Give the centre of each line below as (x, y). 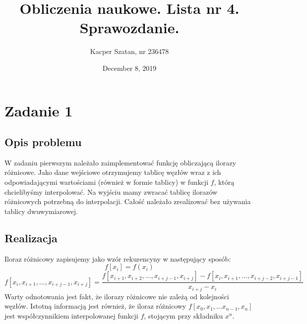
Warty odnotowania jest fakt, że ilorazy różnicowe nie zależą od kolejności (117, 296)
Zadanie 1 (39, 110)
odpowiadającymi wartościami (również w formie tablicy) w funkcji (106, 182)
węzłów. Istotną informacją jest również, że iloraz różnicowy (95, 306)
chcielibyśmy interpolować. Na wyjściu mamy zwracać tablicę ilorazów (111, 191)
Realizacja (31, 238)
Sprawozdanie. (129, 27)
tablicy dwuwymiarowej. (41, 211)
